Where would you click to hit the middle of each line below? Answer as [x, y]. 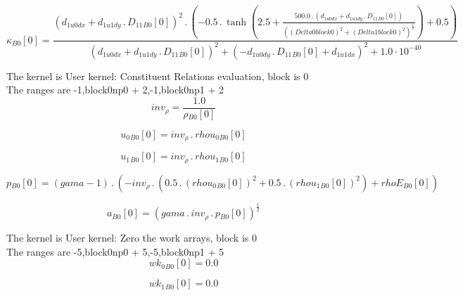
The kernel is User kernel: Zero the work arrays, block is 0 [132, 238]
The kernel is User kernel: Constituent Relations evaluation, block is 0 [158, 76]
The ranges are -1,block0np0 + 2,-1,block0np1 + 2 [115, 90]
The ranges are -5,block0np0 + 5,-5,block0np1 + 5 [115, 251]
